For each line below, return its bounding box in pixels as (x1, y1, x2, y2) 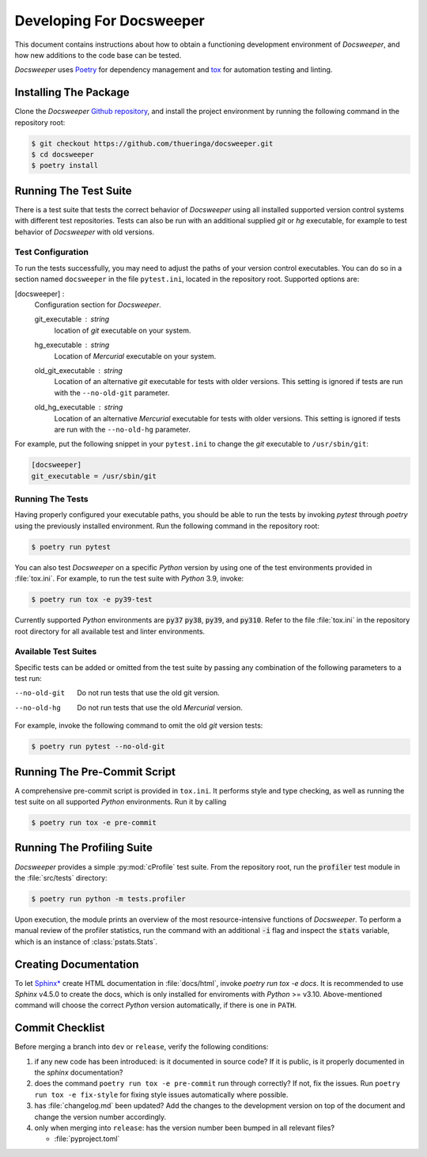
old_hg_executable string (34, 402, 123, 412)
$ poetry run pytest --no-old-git (31, 742, 165, 752)
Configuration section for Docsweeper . (34, 299, 161, 309)
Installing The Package (14, 86, 130, 99)
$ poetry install (31, 161, 99, 170)
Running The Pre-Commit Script (14, 765, 176, 778)
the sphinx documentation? (34, 1068, 123, 1077)
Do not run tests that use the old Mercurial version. (77, 702, 243, 712)
